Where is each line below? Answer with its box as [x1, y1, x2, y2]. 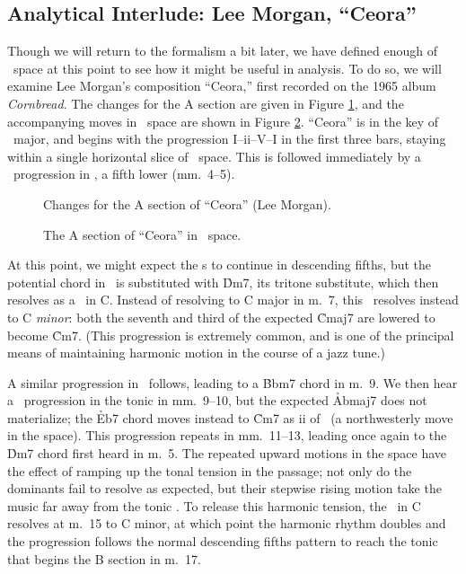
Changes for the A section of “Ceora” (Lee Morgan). [43, 194, 331, 213]
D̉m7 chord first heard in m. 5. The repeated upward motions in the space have [7, 444, 447, 463]
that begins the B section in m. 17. [7, 549, 201, 568]
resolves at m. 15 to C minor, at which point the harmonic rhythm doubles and [7, 514, 446, 533]
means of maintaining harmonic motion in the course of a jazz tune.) [7, 343, 386, 362]
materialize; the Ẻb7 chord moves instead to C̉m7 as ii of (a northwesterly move [7, 408, 453, 427]
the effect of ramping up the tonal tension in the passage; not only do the [7, 461, 412, 480]
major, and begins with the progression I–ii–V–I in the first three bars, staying [13, 129, 446, 148]
